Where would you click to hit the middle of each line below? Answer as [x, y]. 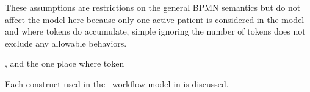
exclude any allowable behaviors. [66, 43]
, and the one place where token [65, 63]
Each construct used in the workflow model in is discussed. [117, 83]
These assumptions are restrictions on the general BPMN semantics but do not [153, 7]
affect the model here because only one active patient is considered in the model [155, 19]
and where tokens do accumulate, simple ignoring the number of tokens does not [155, 31]
